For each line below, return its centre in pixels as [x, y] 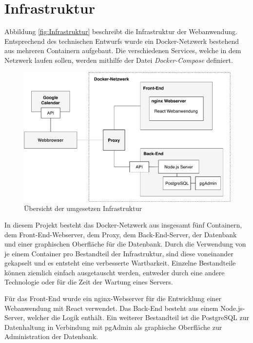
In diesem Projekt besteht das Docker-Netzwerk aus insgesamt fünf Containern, [123, 224]
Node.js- [233, 308]
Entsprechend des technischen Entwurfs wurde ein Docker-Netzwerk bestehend [122, 41]
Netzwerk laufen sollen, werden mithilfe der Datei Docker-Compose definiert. [119, 60]
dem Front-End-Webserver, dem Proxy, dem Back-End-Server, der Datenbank [121, 234]
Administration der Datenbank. [51, 336]
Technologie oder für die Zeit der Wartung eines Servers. [89, 282]
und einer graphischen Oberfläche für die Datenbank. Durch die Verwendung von [125, 244]
